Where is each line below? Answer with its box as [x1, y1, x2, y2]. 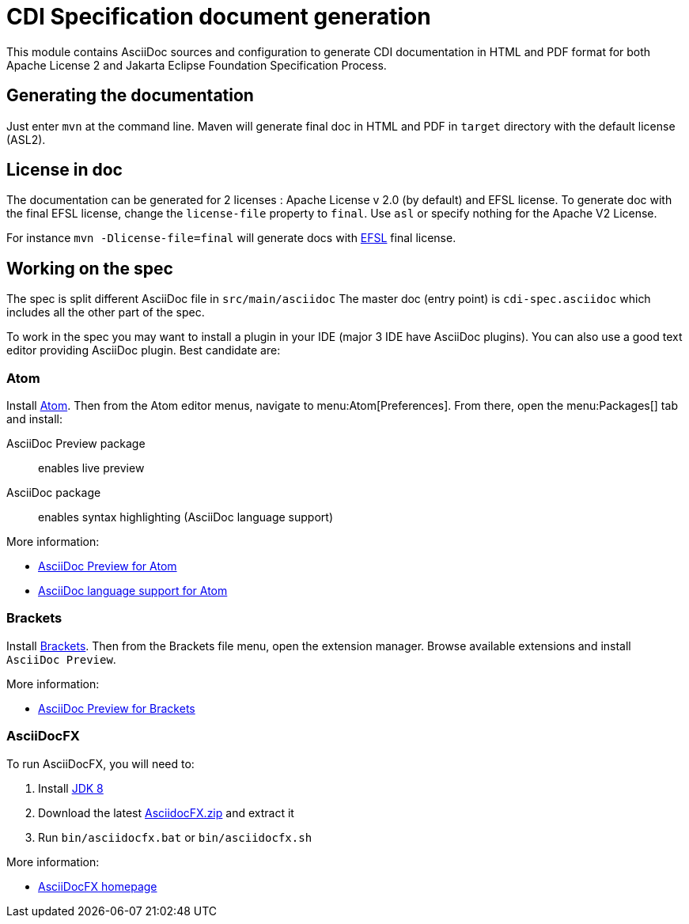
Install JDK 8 [38, 781, 104, 795]
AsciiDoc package [6, 486, 101, 500]
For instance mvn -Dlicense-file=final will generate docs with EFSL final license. [6, 231, 456, 245]
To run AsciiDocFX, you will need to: [6, 756, 195, 771]
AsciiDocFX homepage [38, 879, 157, 893]
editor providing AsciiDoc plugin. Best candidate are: [6, 343, 281, 358]
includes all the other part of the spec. [6, 305, 205, 320]
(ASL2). [6, 132, 46, 146]
